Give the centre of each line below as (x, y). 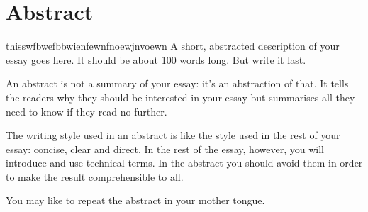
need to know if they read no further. (87, 111)
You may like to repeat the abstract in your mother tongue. (135, 200)
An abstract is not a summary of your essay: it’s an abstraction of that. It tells (177, 83)
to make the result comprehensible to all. (95, 176)
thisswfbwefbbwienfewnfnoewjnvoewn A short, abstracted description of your (173, 46)
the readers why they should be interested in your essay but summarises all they (180, 97)
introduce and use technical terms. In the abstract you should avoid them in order (184, 163)
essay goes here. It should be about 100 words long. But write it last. (156, 59)
